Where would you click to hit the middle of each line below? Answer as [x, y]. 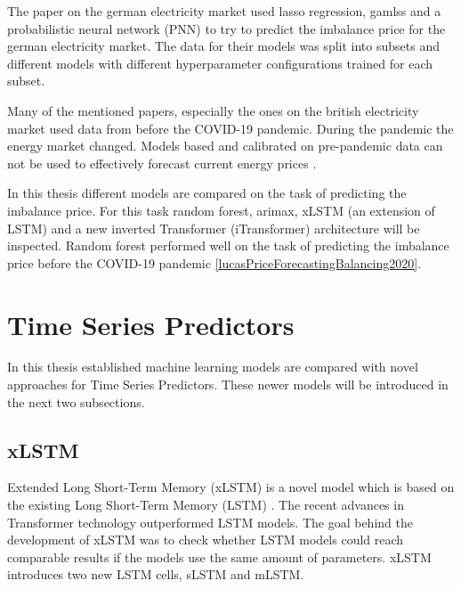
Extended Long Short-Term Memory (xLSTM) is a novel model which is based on [231, 487]
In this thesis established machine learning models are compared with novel [213, 367]
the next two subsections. [76, 401]
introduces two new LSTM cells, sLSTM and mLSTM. [156, 574]
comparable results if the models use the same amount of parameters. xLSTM [219, 556]
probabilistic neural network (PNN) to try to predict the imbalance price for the [226, 28]
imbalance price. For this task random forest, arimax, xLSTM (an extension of [221, 210]
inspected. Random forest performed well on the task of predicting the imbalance [228, 245]
